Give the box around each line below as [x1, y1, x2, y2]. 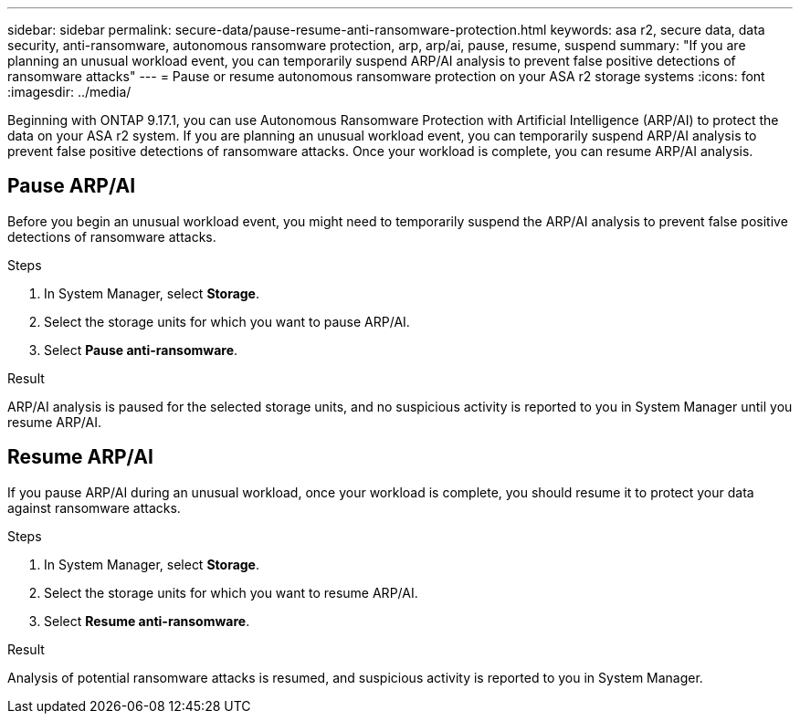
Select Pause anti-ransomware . [44, 341, 238, 358]
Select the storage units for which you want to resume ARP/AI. [44, 584, 418, 601]
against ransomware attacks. [7, 499, 181, 516]
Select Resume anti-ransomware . [44, 612, 250, 629]
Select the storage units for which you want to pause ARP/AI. [44, 313, 410, 329]
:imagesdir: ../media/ [7, 84, 132, 99]
